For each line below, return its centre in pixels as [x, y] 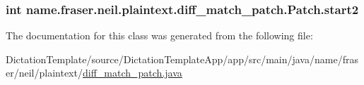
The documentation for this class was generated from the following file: [159, 35]
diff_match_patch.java [132, 73]
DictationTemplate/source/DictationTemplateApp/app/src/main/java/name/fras [182, 59]
